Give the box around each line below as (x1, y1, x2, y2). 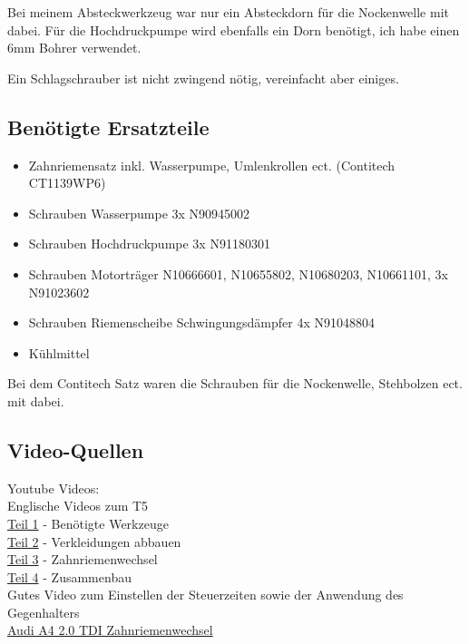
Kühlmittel (28, 343, 90, 362)
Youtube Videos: (7, 478, 100, 497)
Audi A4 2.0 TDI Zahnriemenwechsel (7, 620, 213, 639)
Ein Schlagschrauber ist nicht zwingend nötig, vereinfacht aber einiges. (7, 68, 399, 87)
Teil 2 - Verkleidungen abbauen (7, 532, 181, 551)
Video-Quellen (7, 435, 144, 463)
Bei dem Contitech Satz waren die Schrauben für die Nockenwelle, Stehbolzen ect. (7, 374, 463, 393)
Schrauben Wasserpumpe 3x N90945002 (28, 203, 250, 222)
